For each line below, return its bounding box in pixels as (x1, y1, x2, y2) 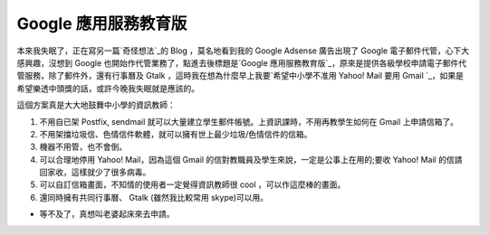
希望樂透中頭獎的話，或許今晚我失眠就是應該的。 (16, 82, 199, 94)
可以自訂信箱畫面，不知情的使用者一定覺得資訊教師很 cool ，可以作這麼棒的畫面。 (39, 179, 346, 190)
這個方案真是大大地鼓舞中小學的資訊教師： (16, 99, 176, 110)
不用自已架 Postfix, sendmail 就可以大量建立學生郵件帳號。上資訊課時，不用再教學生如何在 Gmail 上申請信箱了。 (39, 116, 459, 127)
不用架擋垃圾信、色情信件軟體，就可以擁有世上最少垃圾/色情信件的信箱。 (39, 128, 312, 139)
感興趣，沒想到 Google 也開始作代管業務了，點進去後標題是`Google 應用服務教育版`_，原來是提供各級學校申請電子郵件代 (16, 57, 466, 68)
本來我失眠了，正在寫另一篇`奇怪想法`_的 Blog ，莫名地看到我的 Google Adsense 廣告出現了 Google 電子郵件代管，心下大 (16, 45, 470, 56)
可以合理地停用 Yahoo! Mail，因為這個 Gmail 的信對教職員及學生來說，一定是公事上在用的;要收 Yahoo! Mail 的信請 (39, 154, 463, 164)
